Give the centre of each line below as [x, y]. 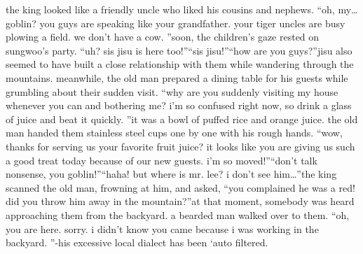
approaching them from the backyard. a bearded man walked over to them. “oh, [178, 214]
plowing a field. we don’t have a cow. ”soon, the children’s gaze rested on [163, 37]
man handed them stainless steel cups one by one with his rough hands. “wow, [174, 133]
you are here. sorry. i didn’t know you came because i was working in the [162, 228]
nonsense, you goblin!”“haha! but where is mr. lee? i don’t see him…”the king [171, 174]
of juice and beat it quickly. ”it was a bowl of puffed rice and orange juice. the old [182, 119]
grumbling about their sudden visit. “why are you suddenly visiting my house [172, 91]
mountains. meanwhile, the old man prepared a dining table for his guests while [177, 77]
